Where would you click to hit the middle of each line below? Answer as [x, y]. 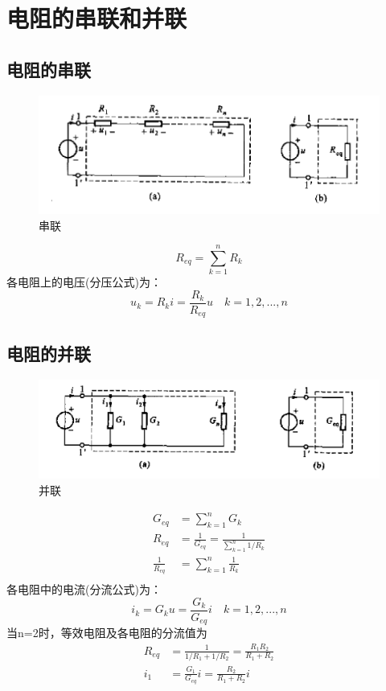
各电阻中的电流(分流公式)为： [84, 589]
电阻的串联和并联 [97, 18]
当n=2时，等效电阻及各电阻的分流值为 [107, 633]
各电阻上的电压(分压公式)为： [84, 282]
